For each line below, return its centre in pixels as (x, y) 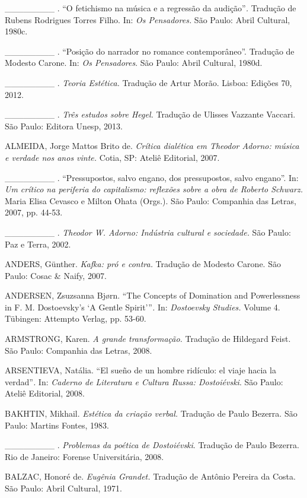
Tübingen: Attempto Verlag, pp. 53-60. (76, 318)
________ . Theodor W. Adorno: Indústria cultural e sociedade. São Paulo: (148, 232)
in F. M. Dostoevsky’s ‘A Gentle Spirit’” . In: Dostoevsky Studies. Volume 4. (143, 307)
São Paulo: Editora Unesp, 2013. (64, 126)
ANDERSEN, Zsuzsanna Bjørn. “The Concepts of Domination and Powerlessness (153, 295)
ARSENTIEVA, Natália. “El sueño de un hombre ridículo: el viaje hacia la (140, 370)
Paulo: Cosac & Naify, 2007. (56, 275)
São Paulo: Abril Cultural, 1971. (63, 488)
